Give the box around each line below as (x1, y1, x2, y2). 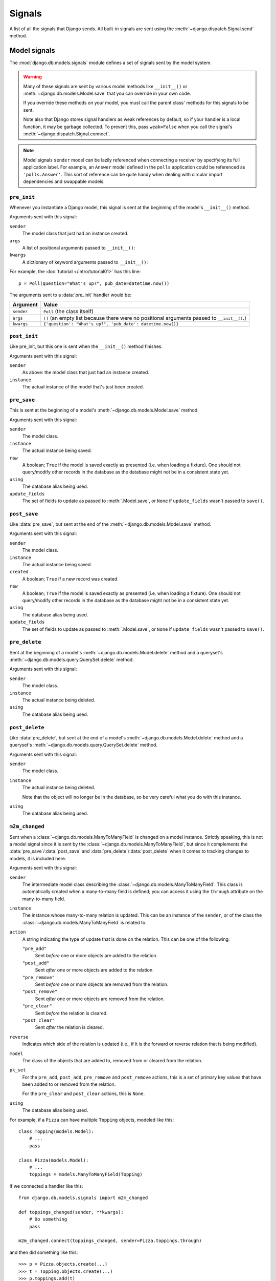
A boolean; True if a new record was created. (22, 575, 119, 582)
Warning (23, 74, 42, 80)
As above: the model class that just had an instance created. (22, 369, 149, 376)
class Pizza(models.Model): (18, 1157, 89, 1163)
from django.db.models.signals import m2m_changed (18, 1195, 148, 1201)
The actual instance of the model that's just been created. (22, 384, 144, 390)
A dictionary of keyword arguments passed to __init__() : (22, 259, 148, 265)
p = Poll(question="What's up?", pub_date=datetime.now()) (18, 280, 170, 286)
